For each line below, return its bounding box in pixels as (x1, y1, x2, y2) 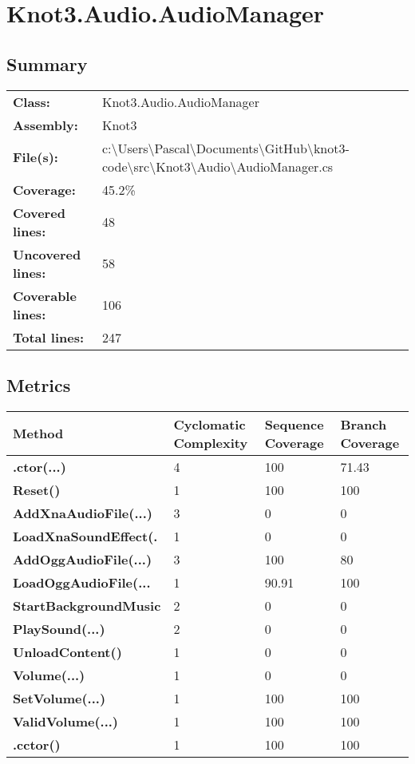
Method (13, 424, 64, 443)
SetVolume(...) (13, 688, 106, 707)
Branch (340, 414, 387, 433)
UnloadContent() (13, 642, 122, 661)
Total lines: (13, 327, 85, 346)
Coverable (13, 286, 77, 305)
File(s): (13, 148, 58, 167)
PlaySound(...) (13, 619, 105, 638)
